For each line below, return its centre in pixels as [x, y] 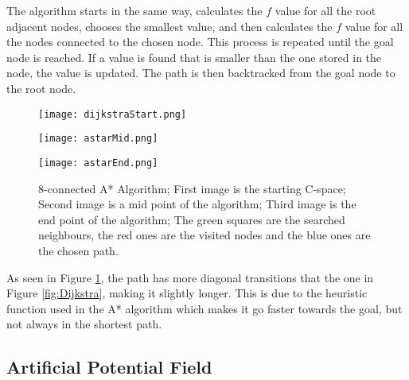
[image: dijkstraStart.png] [113, 114]
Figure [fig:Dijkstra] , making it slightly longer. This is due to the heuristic [187, 293]
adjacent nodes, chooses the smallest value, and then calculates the [169, 26]
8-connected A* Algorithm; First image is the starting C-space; [192, 188]
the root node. [41, 88]
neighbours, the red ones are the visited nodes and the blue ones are [204, 235]
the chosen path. [78, 250]
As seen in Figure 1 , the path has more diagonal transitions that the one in [190, 277]
